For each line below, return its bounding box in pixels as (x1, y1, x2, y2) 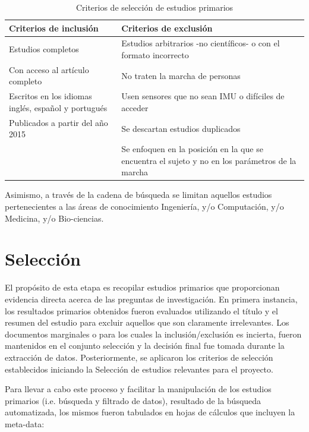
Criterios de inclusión (9, 21, 99, 34)
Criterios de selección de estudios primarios (75, 1, 234, 13)
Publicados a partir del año (9, 116, 108, 128)
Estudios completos (9, 43, 79, 55)
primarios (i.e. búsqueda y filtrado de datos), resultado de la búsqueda (5, 394, 261, 406)
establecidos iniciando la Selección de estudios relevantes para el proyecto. (5, 362, 273, 375)
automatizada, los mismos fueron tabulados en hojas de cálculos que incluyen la (5, 406, 295, 418)
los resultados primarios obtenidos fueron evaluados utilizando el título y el (5, 304, 278, 317)
